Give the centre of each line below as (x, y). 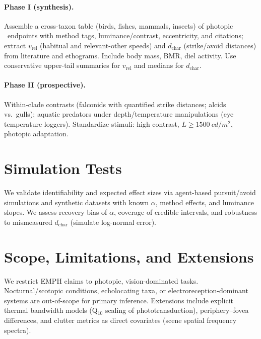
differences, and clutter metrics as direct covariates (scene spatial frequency (120, 320)
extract (15, 45)
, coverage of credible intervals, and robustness (185, 212)
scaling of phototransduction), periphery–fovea (177, 310)
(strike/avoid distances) (220, 45)
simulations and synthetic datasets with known (76, 202)
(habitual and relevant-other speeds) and (103, 45)
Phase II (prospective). (45, 85)
